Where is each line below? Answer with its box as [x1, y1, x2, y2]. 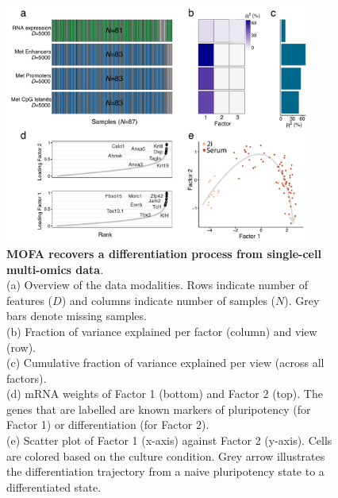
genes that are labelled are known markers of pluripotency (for [6, 400, 311, 417]
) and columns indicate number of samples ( [61, 291, 276, 308]
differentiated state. [6, 478, 102, 495]
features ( [6, 291, 53, 308]
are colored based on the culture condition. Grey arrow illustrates [6, 447, 325, 464]
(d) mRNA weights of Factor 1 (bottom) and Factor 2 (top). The [6, 385, 323, 402]
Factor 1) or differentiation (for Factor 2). [6, 416, 209, 433]
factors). [6, 369, 47, 386]
